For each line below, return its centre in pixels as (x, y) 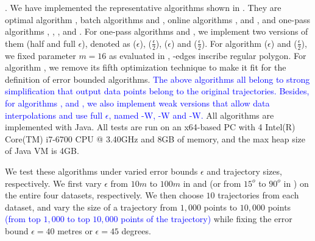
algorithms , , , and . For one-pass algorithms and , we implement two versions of (157, 31)
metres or (75, 230)
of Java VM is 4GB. (42, 151)
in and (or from (212, 183)
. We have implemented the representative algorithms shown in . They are (143, 7)
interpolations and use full (54, 115)
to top (79, 219)
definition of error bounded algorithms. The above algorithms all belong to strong (157, 79)
